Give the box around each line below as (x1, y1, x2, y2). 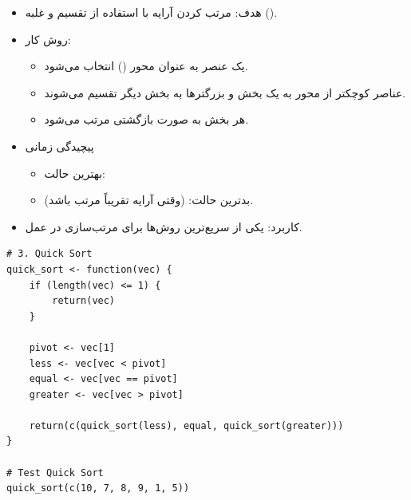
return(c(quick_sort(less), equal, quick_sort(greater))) (29, 419, 344, 431)
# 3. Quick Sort (6, 248, 93, 260)
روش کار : (25, 30, 71, 47)
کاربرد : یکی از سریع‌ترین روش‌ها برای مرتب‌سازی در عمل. (25, 218, 302, 234)
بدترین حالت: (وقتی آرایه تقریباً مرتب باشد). (44, 191, 254, 208)
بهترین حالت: (44, 164, 105, 181)
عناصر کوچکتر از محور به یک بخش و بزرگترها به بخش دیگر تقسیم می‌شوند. (44, 84, 406, 100)
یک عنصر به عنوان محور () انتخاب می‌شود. (44, 57, 248, 74)
